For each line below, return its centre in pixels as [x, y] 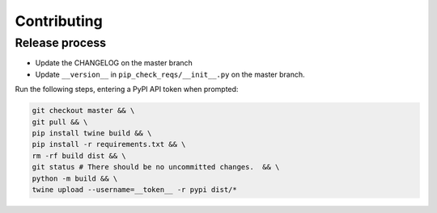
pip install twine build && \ [92, 133]
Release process [61, 43]
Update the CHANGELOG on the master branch [114, 63]
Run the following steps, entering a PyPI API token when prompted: [127, 90]
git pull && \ [60, 122]
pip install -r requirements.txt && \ [109, 144]
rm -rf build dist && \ [79, 156]
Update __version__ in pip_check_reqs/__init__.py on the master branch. [170, 74]
